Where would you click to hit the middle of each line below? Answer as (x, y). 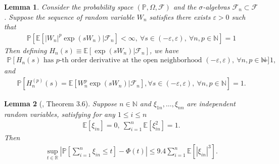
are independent (211, 104)
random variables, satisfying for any (60, 114)
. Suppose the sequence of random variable (69, 16)
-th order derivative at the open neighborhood (131, 60)
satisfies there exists (180, 16)
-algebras (216, 7)
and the (185, 7)
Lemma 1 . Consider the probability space (69, 7)
